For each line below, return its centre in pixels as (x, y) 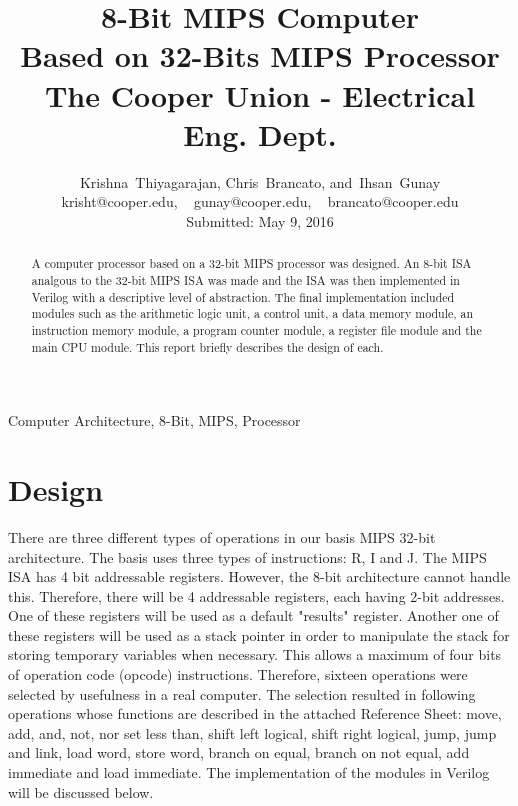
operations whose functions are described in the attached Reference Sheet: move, (255, 713)
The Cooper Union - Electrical (260, 94)
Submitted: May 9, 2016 (260, 220)
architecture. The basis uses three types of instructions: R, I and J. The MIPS (247, 556)
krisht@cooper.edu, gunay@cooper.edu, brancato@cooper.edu (260, 201)
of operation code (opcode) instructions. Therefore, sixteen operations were (238, 674)
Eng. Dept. (260, 133)
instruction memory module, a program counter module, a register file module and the (256, 329)
